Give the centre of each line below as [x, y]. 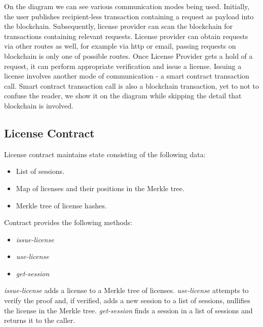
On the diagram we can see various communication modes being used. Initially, [127, 6]
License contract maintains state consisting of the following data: [105, 154]
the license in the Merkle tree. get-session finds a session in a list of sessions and [128, 310]
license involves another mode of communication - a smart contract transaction [127, 76]
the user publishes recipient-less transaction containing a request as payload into [129, 16]
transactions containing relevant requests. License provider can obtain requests [126, 36]
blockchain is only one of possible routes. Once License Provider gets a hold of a [128, 56]
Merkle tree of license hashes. [61, 205]
